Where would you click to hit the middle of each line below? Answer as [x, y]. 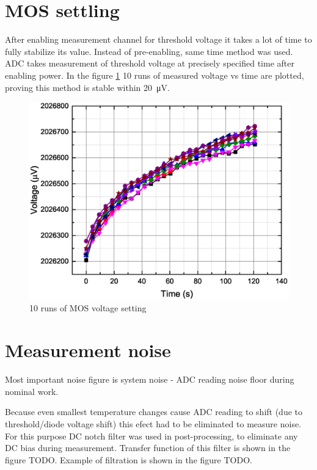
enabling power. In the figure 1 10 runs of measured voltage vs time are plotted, [155, 75]
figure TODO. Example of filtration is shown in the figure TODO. [129, 459]
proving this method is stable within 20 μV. [87, 87]
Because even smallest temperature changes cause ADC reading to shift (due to [154, 412]
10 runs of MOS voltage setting [88, 308]
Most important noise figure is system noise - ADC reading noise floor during [150, 379]
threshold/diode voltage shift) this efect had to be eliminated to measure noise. [153, 423]
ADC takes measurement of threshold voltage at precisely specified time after [150, 63]
